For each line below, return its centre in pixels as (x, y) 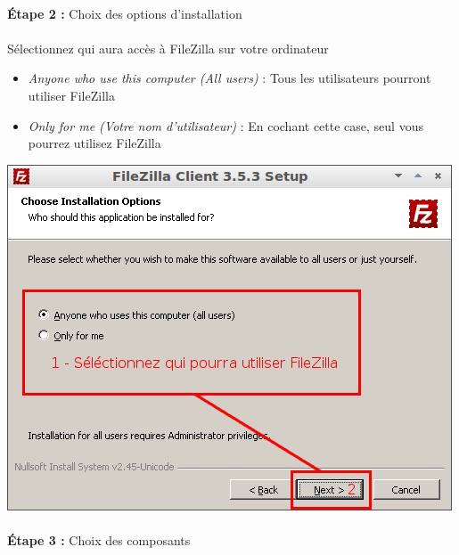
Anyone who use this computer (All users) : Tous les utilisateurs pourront (229, 78)
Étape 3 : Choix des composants (99, 539)
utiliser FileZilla (71, 95)
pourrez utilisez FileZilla (94, 143)
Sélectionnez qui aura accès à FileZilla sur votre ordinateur (168, 48)
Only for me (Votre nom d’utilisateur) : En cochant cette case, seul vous (225, 125)
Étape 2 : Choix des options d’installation (125, 13)
